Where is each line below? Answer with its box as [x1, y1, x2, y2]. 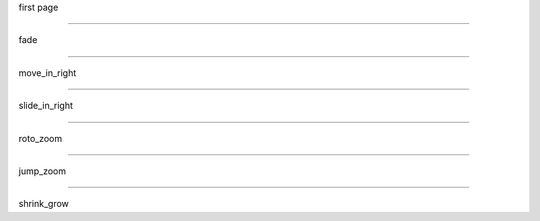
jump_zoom [18, 165, 67, 177]
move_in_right [18, 66, 77, 79]
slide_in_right [18, 100, 74, 112]
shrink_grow [18, 198, 70, 210]
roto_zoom [18, 132, 63, 144]
